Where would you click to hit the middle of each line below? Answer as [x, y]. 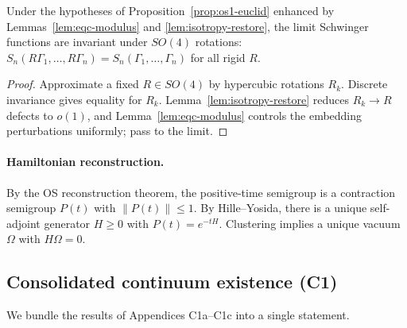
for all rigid [218, 57]
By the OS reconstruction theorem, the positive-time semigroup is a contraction [201, 192]
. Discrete [364, 84]
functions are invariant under [77, 42]
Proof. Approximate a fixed [73, 84]
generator [67, 223]
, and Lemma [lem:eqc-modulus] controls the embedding [225, 115]
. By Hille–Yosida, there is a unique [280, 208]
